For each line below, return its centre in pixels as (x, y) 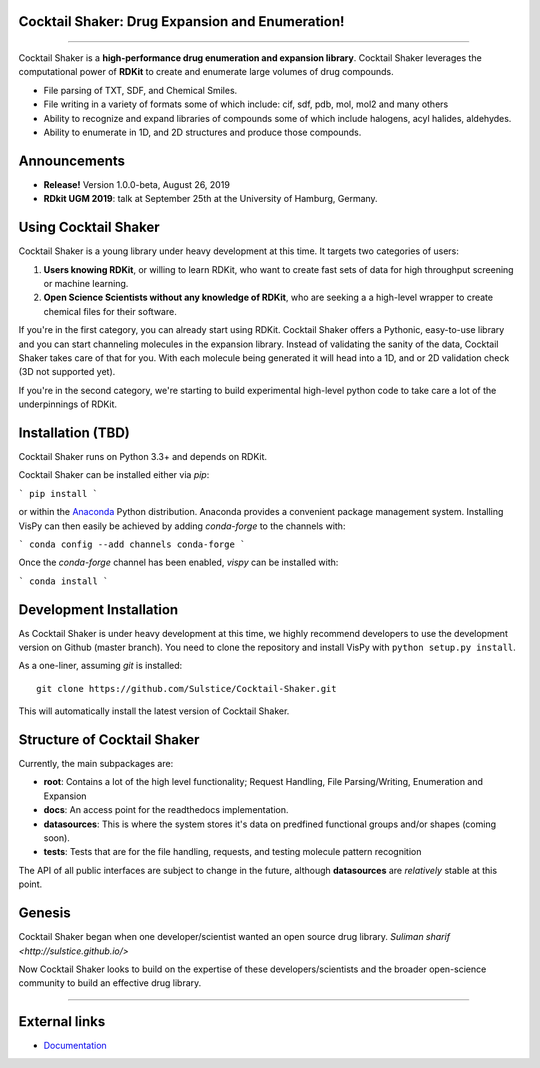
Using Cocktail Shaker (89, 227)
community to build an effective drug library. (110, 983)
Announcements (71, 160)
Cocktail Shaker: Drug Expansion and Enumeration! (181, 21)
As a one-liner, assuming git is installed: (100, 666)
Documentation (75, 1046)
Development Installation (98, 609)
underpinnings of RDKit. (68, 404)
